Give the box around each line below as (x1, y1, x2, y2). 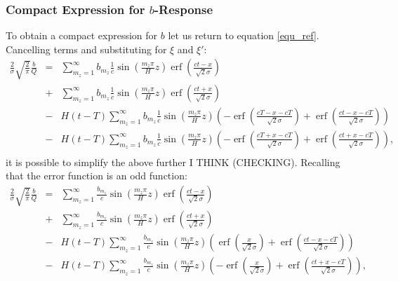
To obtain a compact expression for (6, 28, 158, 43)
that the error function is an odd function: (6, 168, 187, 183)
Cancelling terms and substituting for (6, 41, 167, 56)
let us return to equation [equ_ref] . (168, 28, 319, 43)
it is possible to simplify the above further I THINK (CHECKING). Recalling (6, 154, 340, 169)
